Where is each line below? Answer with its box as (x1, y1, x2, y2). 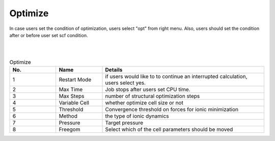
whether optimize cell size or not (105, 99, 183, 107)
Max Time (59, 86, 83, 93)
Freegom (59, 126, 80, 133)
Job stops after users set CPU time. (105, 86, 190, 93)
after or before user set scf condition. (9, 32, 88, 38)
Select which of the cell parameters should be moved (105, 126, 233, 133)
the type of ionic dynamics (105, 113, 169, 120)
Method (59, 113, 78, 120)
